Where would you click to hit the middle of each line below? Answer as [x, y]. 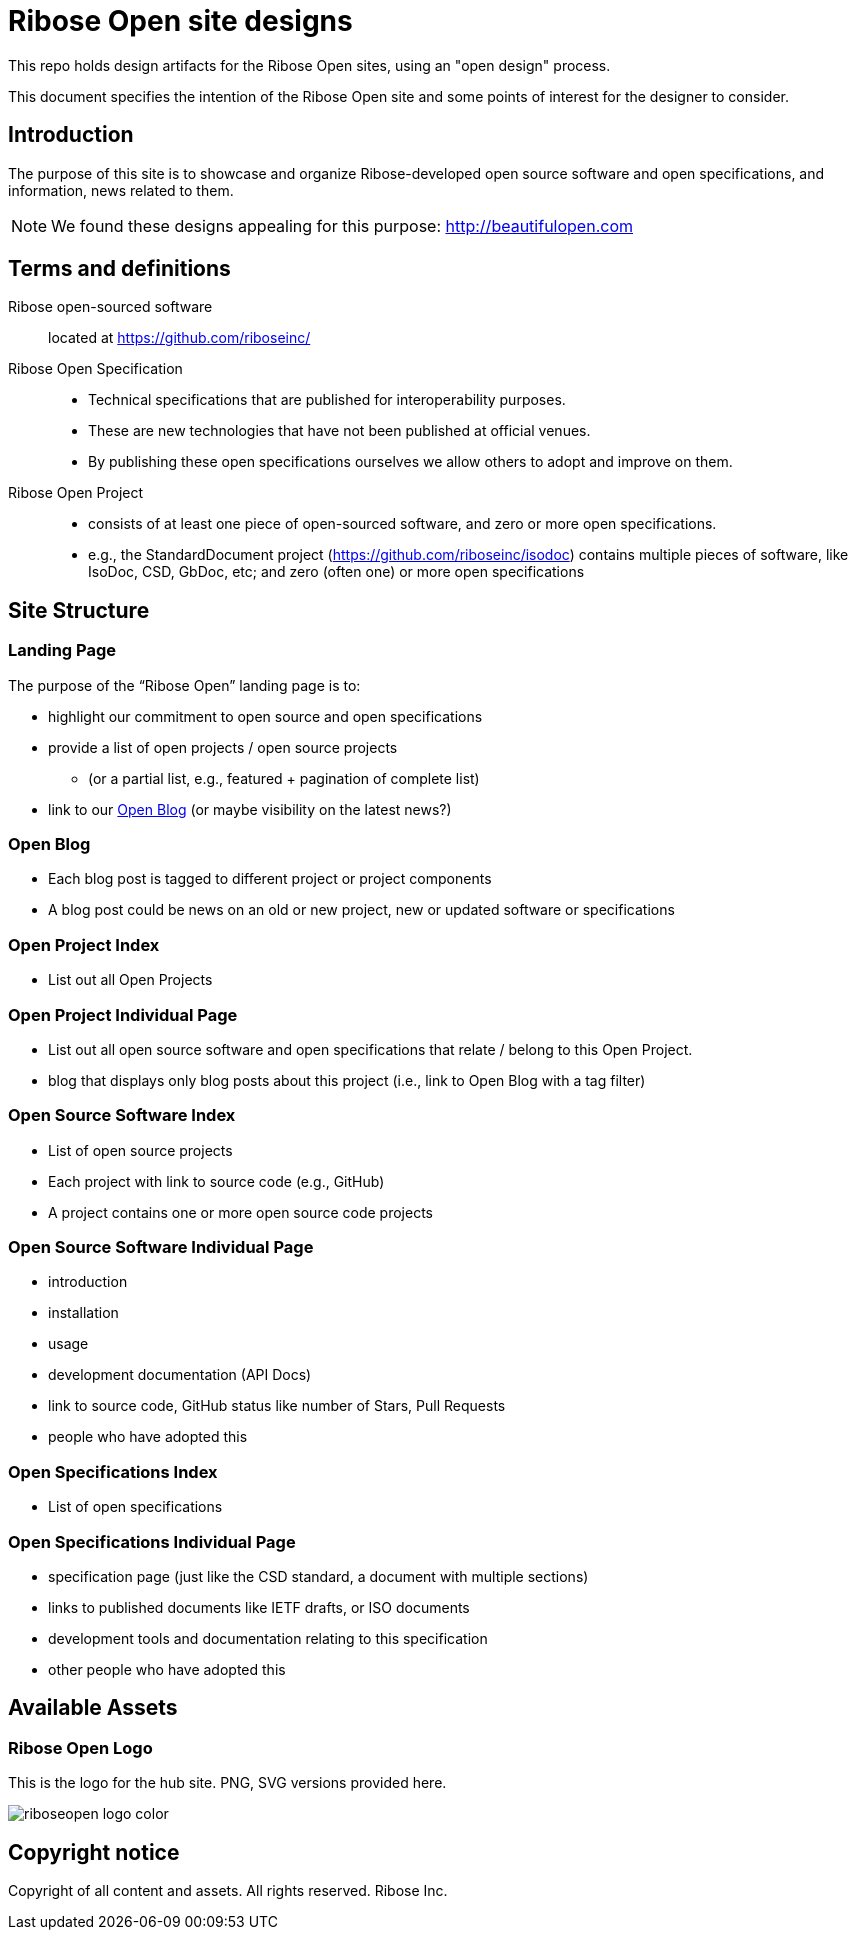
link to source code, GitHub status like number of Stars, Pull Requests [277, 1406]
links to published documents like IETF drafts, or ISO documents [259, 1607]
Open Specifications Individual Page [152, 1541]
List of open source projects [140, 1150]
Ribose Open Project [76, 493]
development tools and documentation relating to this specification [268, 1638]
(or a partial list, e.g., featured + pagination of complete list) [284, 778]
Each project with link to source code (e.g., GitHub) [216, 1181]
